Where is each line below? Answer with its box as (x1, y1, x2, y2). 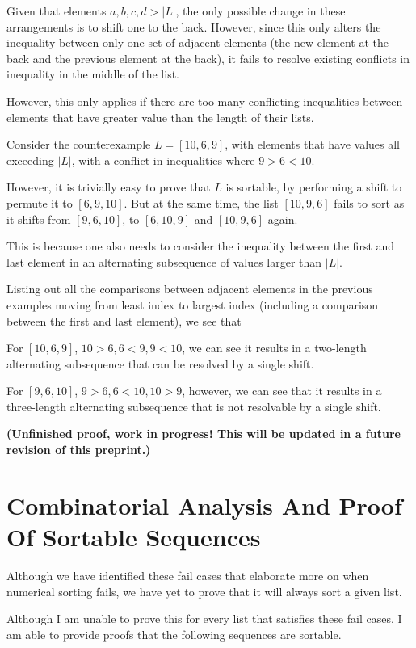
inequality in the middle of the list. (6, 65, 179, 82)
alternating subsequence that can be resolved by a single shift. (6, 355, 314, 372)
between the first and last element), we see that (6, 312, 242, 329)
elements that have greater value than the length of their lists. (6, 108, 314, 125)
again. (267, 210, 298, 227)
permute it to (6, 194, 73, 211)
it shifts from (6, 210, 71, 227)
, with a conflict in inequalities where (71, 151, 255, 168)
